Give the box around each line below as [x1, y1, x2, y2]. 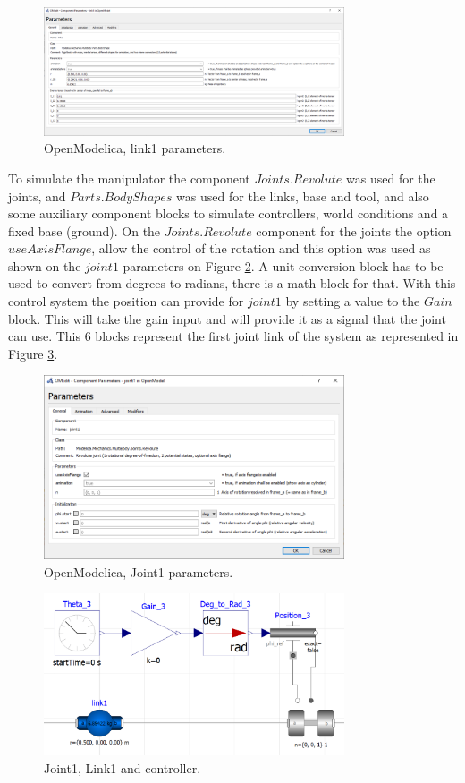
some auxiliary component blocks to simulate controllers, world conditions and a [8, 204, 449, 223]
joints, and [8, 186, 66, 205]
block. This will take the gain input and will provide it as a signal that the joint [8, 309, 446, 328]
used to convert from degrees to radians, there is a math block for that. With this [8, 274, 456, 293]
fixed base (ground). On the [8, 221, 161, 240]
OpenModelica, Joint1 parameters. [44, 562, 233, 581]
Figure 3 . [8, 344, 58, 362]
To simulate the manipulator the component [8, 168, 250, 187]
